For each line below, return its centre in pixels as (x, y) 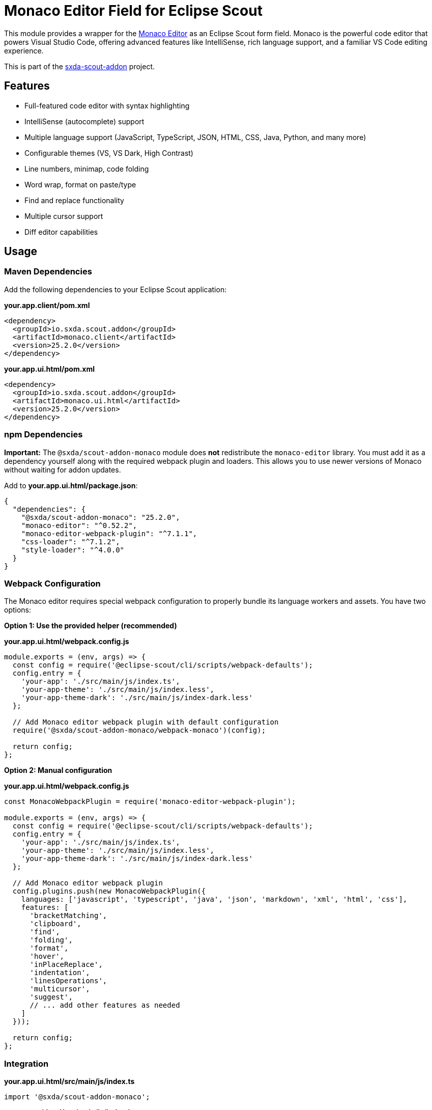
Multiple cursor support (64, 216)
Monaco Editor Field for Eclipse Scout (133, 11)
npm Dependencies (44, 435)
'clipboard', (55, 924)
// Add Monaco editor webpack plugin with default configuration (146, 722)
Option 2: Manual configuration (58, 770)
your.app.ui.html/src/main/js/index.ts (69, 1081)
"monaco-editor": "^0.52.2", (79, 525)
